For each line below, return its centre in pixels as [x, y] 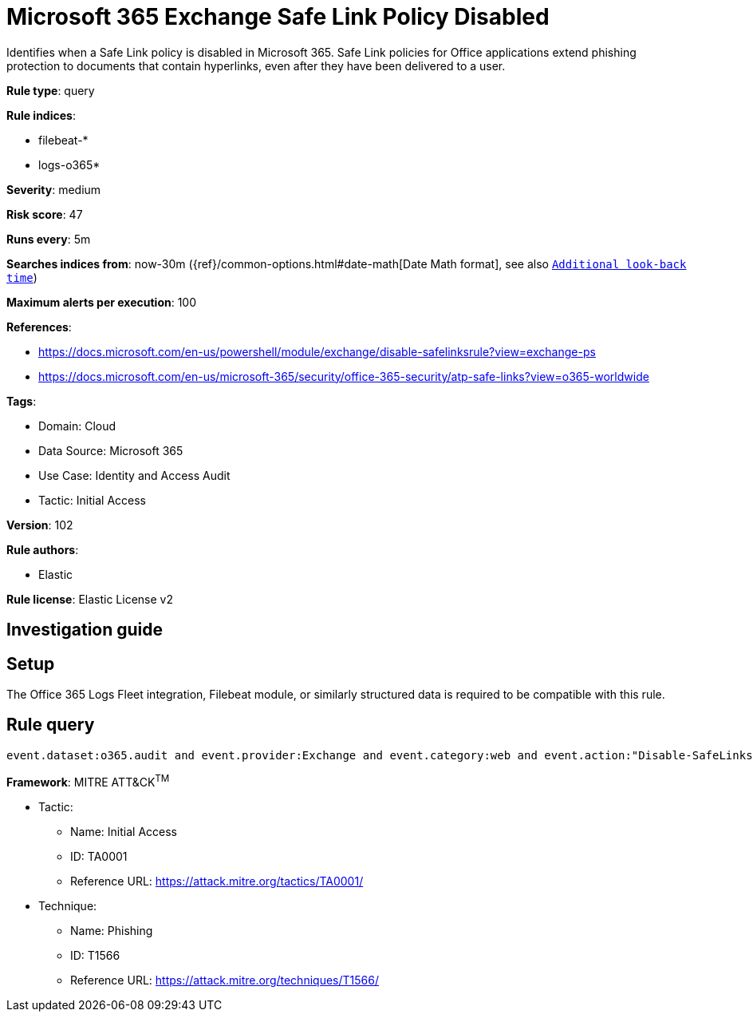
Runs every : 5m [49, 239]
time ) [22, 277]
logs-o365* [69, 164]
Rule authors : [43, 549]
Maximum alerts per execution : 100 [102, 302]
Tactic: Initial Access [92, 500]
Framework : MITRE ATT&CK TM [88, 780]
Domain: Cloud [77, 426]
